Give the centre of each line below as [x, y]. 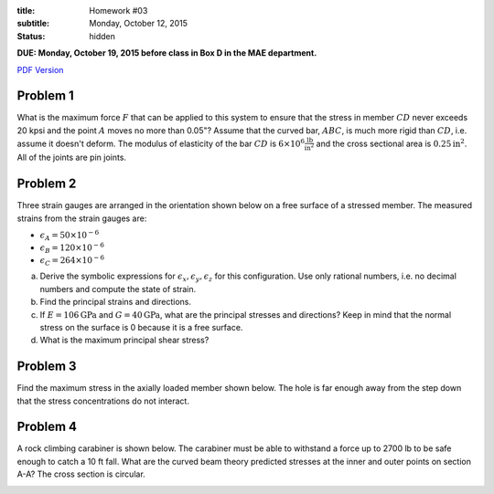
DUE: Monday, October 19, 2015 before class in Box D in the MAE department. [167, 53]
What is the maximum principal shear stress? [124, 340]
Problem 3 [47, 367]
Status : [31, 36]
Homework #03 [118, 11]
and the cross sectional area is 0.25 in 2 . [392, 143]
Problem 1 [46, 96]
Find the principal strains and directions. [116, 302]
